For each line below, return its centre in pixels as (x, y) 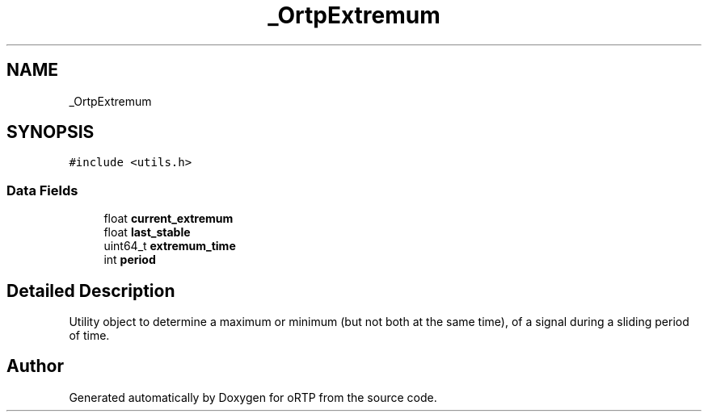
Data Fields (42, 190)
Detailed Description (91, 291)
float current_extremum (169, 219)
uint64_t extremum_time (170, 246)
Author (35, 366)
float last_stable (147, 232)
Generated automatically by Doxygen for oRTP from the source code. (253, 397)
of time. (89, 336)
